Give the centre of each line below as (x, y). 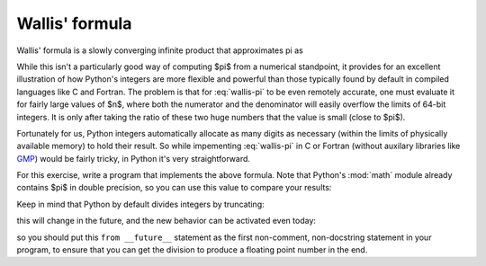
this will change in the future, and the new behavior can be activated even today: (166, 221)
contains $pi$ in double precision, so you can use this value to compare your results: (174, 188)
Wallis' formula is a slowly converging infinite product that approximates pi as (160, 50)
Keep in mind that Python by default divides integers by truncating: (140, 204)
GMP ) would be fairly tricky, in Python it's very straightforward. (134, 158)
